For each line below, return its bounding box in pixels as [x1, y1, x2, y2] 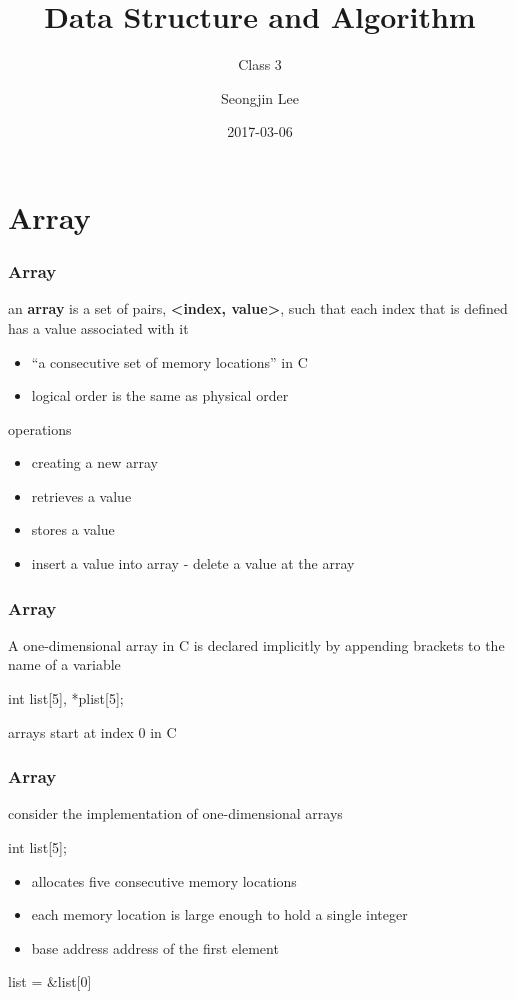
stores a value [31, 519, 115, 540]
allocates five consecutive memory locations [31, 870, 297, 891]
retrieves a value [31, 485, 132, 506]
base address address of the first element [31, 937, 279, 958]
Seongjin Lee [221, 87, 299, 108]
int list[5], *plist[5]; [8, 688, 124, 709]
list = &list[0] [8, 971, 92, 992]
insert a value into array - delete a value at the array [31, 553, 355, 574]
